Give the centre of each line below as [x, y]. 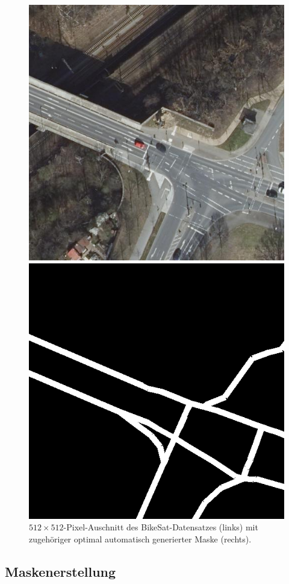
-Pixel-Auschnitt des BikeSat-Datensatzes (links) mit [161, 527]
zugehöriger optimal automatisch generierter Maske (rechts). [140, 538]
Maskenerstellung [61, 571]
